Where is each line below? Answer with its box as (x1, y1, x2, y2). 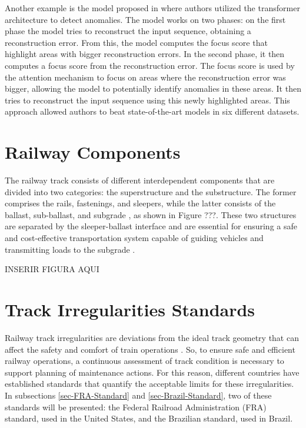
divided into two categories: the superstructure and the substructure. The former (5, 185, 297, 198)
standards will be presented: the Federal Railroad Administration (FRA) (5, 400, 267, 413)
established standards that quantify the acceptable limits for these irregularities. (5, 377, 294, 390)
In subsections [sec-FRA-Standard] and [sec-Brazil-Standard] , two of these (5, 389, 272, 401)
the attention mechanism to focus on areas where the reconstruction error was (5, 71, 286, 83)
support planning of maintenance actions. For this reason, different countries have (5, 366, 300, 378)
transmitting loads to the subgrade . (5, 243, 135, 255)
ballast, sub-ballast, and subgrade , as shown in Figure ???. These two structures (5, 208, 297, 220)
